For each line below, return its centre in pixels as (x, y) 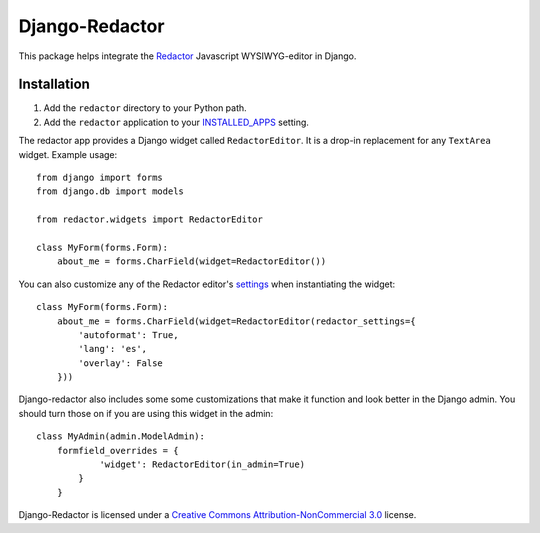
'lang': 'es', (113, 349)
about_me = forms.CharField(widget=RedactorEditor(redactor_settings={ (236, 321)
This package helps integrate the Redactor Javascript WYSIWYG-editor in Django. (187, 56)
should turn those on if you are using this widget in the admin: (146, 413)
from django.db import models (110, 191)
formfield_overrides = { (117, 450)
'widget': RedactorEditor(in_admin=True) (202, 464)
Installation (54, 84)
